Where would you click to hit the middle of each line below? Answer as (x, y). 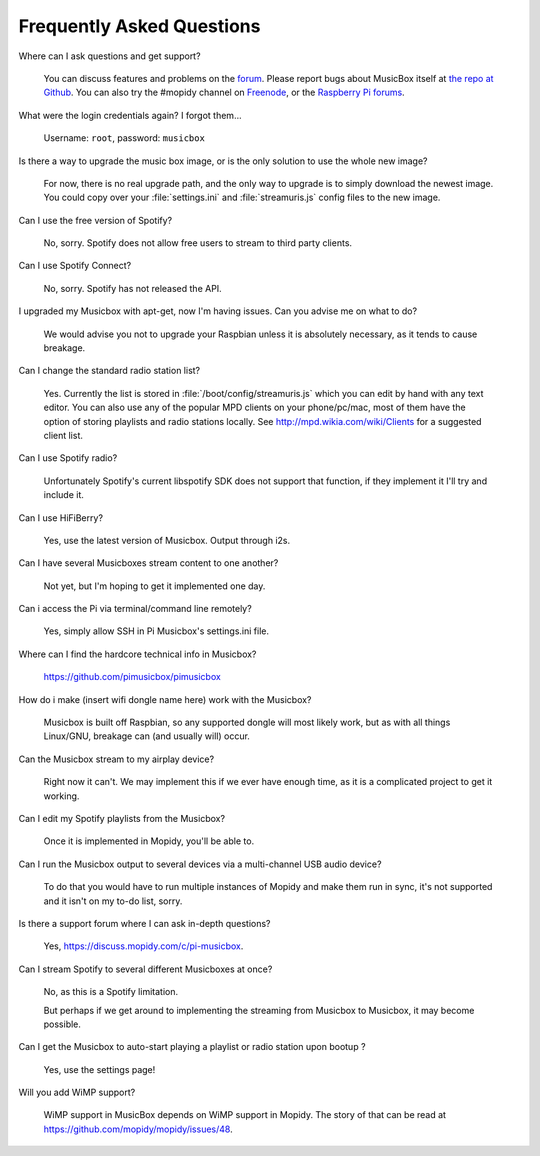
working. (61, 796)
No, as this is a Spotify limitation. (111, 992)
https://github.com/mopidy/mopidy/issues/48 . (138, 1129)
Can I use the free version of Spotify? (95, 220)
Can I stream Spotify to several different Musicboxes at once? (145, 969)
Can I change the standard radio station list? (109, 371)
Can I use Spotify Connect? (75, 266)
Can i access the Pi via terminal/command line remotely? (135, 609)
